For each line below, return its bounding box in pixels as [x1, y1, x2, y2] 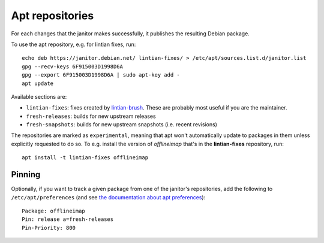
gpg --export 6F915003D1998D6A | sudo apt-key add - [22, 72, 180, 78]
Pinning [11, 169, 41, 180]
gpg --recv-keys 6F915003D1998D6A [22, 63, 123, 70]
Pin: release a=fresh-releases [22, 216, 114, 223]
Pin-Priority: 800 [22, 224, 76, 231]
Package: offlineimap [22, 207, 85, 214]
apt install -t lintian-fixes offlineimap [22, 154, 149, 161]
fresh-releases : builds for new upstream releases [26, 113, 156, 120]
